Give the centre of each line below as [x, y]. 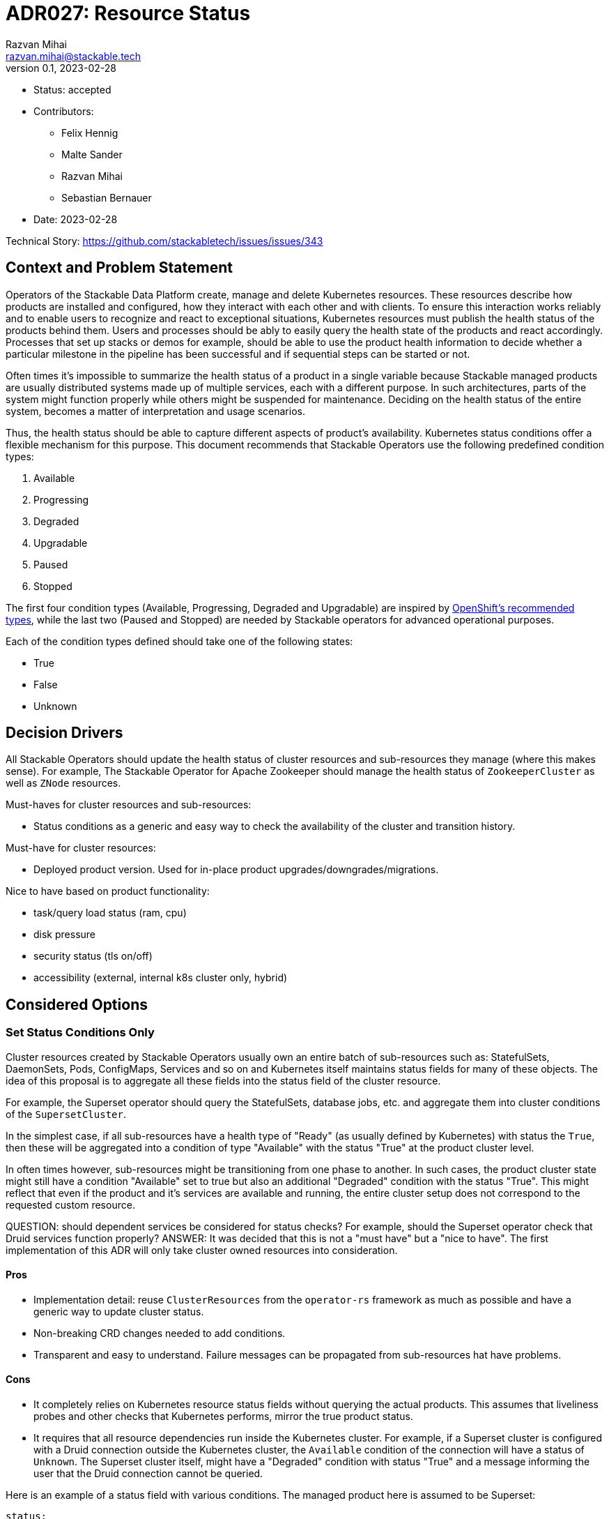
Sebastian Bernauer [107, 197]
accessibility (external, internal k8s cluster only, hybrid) [161, 978]
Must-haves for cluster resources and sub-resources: [129, 805]
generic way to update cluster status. [119, 1311]
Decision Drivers [64, 733]
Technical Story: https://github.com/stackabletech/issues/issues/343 [164, 241]
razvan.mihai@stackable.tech [74, 56]
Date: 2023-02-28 [76, 219]
